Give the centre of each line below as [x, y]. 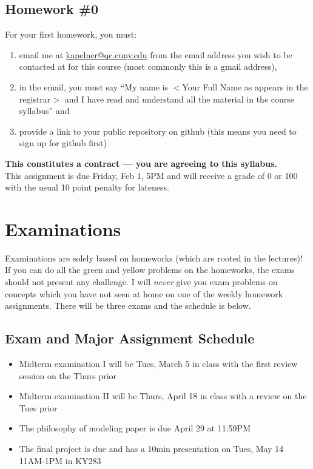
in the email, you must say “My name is [93, 86]
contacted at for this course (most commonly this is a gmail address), [148, 66]
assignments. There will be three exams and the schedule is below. [128, 305]
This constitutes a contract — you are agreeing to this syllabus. [141, 163]
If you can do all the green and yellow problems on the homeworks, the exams [150, 270]
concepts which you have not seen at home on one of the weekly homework [144, 293]
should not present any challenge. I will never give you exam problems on [141, 282]
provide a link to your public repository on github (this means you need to [158, 131]
